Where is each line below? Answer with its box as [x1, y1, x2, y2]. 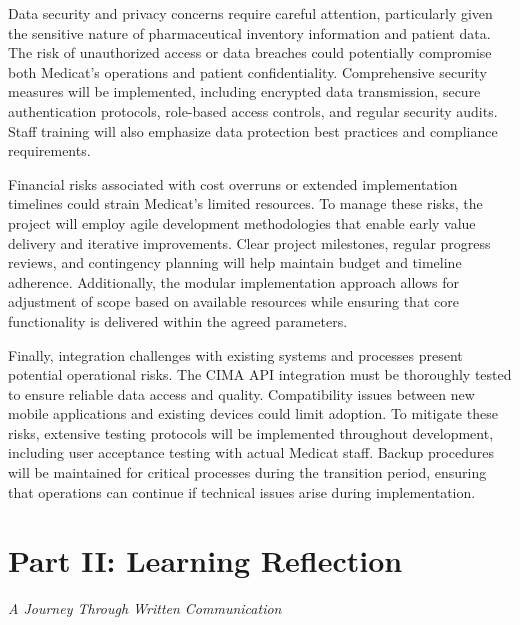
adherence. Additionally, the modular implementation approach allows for [8, 271, 460, 292]
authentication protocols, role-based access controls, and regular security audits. [8, 100, 498, 121]
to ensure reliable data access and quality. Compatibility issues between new [8, 383, 475, 404]
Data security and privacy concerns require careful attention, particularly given [8, 3, 493, 23]
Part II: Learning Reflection [8, 540, 403, 581]
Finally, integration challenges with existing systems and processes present [8, 344, 463, 365]
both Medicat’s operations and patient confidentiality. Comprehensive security [8, 61, 487, 82]
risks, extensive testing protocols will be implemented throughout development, [8, 422, 494, 443]
